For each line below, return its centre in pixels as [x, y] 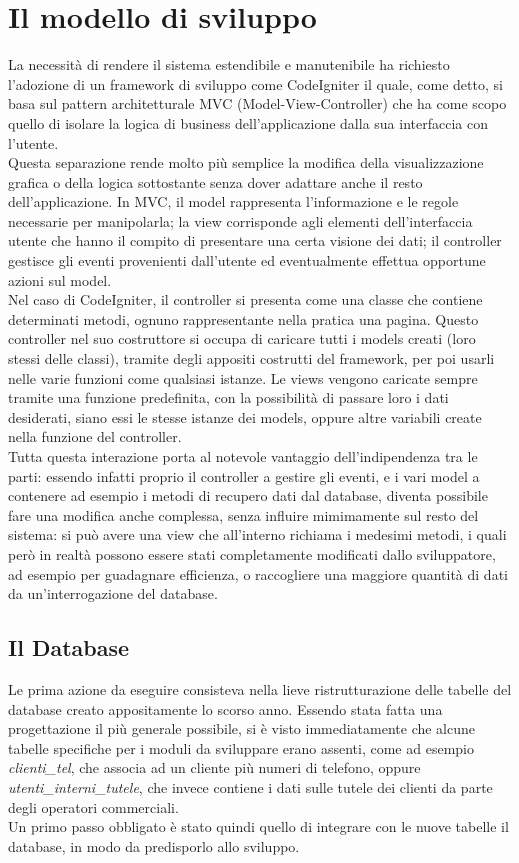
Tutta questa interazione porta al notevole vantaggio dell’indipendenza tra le [243, 456]
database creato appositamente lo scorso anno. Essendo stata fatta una [225, 708]
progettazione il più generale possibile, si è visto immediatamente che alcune [242, 728]
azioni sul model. [60, 279]
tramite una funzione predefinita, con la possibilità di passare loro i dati [228, 397]
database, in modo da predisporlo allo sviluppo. [154, 845]
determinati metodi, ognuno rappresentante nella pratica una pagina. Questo [243, 318]
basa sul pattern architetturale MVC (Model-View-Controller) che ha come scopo [257, 103]
